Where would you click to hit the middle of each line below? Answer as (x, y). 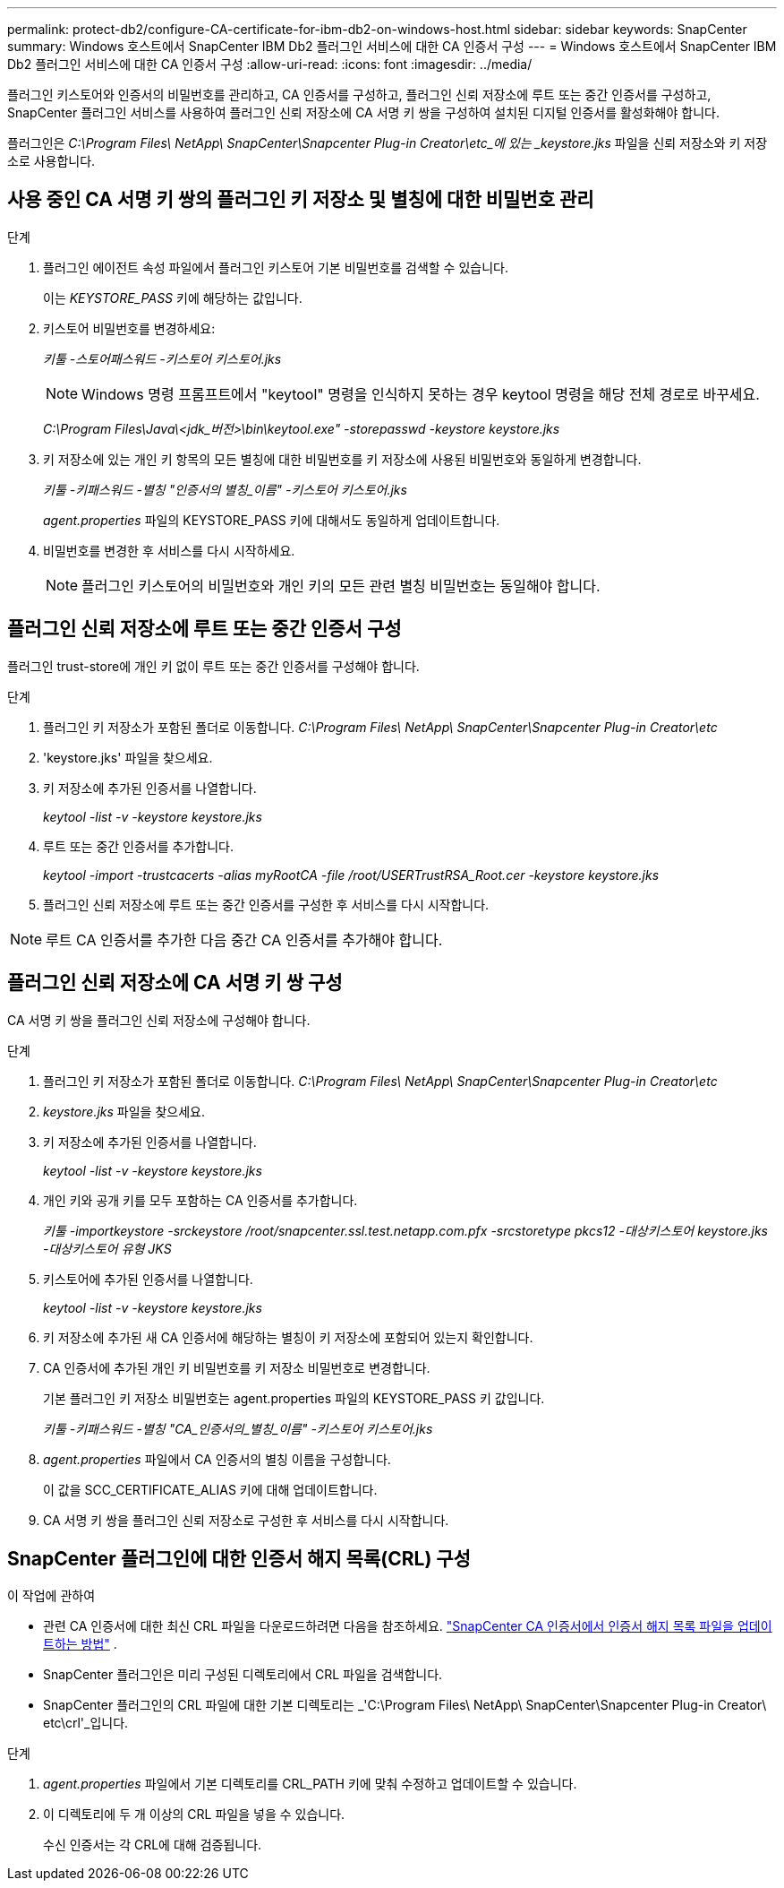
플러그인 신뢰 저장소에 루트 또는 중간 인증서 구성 (205, 629)
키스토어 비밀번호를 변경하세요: (129, 328)
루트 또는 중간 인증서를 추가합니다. (138, 846)
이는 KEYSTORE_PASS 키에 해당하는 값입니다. (173, 297)
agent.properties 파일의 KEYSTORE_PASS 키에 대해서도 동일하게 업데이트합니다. (272, 520)
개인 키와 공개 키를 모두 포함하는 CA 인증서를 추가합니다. (200, 1200)
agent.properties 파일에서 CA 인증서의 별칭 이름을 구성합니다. (217, 1459)
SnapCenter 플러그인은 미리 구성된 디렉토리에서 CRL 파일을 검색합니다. (243, 1675)
